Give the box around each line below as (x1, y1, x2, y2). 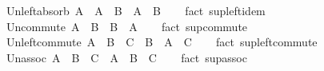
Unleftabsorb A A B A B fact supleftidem (6, 2, 266, 18)
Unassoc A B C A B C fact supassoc (6, 49, 247, 65)
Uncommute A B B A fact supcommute (6, 18, 248, 34)
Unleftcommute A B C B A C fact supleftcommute (6, 34, 318, 50)
